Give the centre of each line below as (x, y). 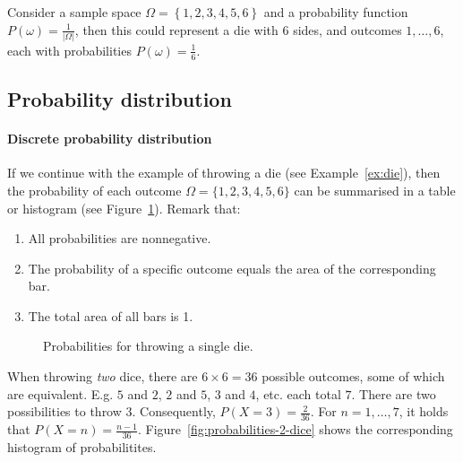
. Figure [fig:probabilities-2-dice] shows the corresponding (295, 429)
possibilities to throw (64, 411)
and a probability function (336, 12)
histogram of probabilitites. (82, 446)
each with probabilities (69, 50)
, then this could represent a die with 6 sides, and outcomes (238, 29)
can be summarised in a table (375, 190)
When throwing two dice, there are (103, 376)
